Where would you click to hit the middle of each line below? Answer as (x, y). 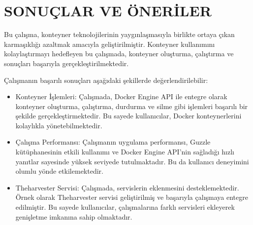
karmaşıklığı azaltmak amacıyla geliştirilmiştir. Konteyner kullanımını (110, 44)
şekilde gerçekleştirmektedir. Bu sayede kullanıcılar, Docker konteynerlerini (128, 116)
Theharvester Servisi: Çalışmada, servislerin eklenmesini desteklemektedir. (127, 187)
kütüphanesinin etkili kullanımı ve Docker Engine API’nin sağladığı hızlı (125, 152)
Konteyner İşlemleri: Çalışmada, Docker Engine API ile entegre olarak (121, 96)
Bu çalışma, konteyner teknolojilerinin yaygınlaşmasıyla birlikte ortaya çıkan (119, 34)
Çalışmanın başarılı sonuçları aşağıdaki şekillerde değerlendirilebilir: (106, 80)
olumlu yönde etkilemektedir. (59, 171)
